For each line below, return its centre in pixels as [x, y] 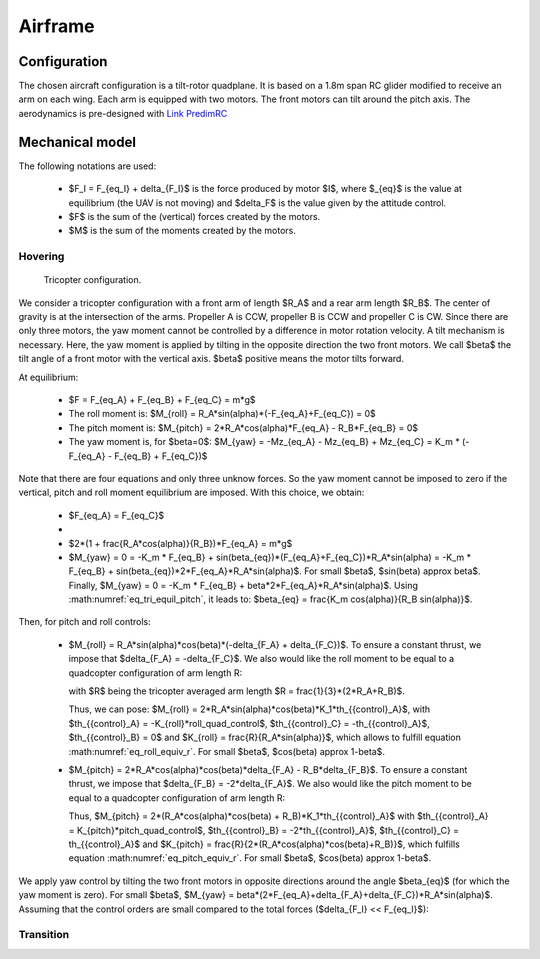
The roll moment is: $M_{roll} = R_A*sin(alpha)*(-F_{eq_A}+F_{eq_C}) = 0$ [222, 414]
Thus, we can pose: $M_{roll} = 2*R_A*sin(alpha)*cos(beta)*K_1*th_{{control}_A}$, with [249, 709]
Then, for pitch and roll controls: [84, 622]
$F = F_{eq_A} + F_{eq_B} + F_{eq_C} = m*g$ [162, 399]
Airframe [56, 26]
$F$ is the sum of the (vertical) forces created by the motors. [194, 216]
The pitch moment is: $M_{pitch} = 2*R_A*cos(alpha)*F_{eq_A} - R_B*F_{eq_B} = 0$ [243, 427]
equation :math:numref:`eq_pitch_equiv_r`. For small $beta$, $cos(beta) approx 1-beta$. [250, 858]
